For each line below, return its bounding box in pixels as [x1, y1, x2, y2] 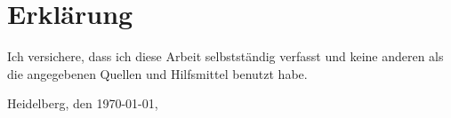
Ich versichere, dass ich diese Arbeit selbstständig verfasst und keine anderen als [7, 47, 444, 66]
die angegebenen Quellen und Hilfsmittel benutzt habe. [7, 64, 308, 83]
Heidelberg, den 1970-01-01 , [7, 94, 158, 113]
